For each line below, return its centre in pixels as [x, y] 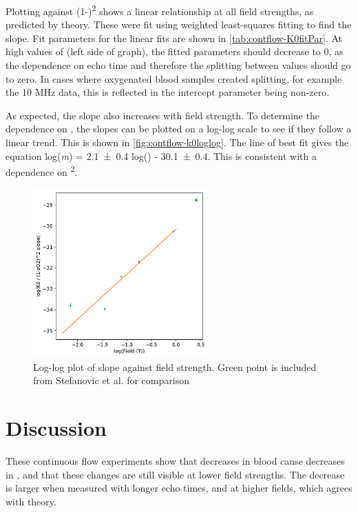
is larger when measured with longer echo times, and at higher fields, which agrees [179, 488]
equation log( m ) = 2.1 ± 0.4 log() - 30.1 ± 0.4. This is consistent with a [161, 155]
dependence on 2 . [42, 171]
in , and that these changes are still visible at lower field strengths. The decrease [175, 474]
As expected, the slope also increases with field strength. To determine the [162, 115]
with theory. [31, 501]
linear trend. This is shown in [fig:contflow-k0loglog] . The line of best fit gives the [177, 142]
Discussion [56, 427]
